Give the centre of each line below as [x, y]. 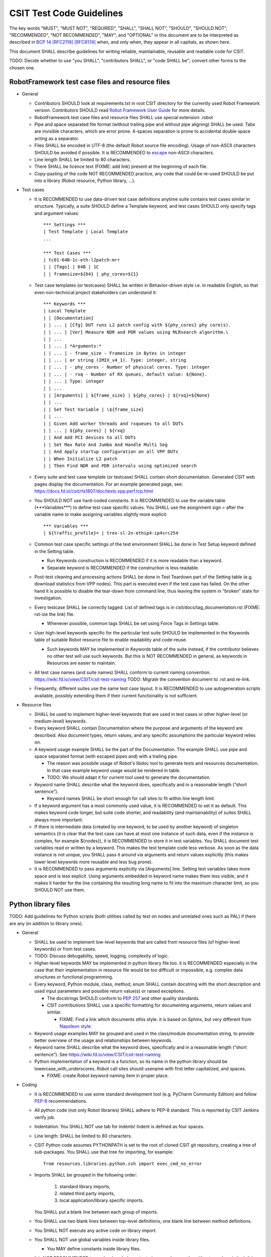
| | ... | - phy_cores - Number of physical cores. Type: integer [127, 367]
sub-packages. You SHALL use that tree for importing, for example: [104, 1152]
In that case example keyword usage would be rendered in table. [114, 770]
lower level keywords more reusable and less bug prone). [94, 862]
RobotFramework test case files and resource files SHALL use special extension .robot [124, 117]
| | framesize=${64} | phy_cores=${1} [91, 274]
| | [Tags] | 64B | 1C [71, 267]
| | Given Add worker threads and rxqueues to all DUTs [113, 423]
